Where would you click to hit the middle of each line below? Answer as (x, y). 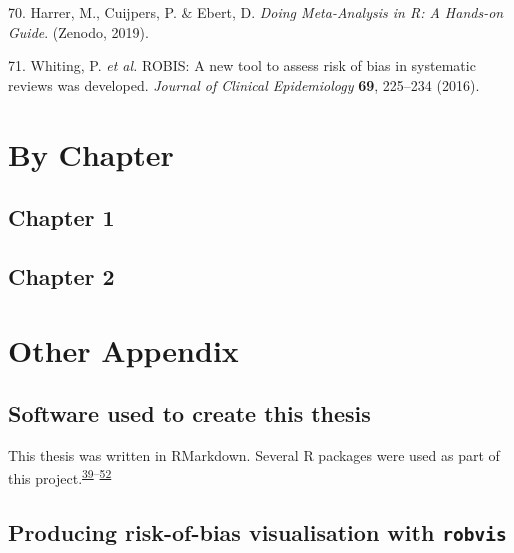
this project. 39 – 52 (60, 477)
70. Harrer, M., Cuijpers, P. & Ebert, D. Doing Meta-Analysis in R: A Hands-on (256, 12)
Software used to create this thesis (189, 413)
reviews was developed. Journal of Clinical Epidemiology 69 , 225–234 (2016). (244, 84)
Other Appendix (123, 349)
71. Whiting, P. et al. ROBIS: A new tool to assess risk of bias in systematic (242, 65)
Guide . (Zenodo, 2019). (78, 31)
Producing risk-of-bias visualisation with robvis (257, 532)
